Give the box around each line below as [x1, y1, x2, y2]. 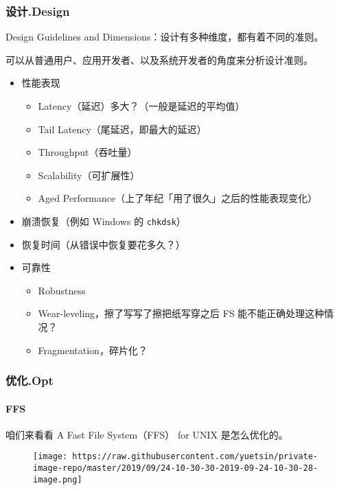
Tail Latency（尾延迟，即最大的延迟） [38, 121, 207, 136]
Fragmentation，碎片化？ [38, 342, 148, 357]
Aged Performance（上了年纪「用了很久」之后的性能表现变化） [38, 191, 318, 205]
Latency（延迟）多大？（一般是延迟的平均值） [38, 99, 245, 113]
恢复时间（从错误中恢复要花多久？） [21, 237, 185, 251]
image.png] [33, 474, 82, 485]
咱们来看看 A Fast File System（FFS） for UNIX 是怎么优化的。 [5, 427, 288, 441]
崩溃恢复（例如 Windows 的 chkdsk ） [21, 213, 186, 228]
